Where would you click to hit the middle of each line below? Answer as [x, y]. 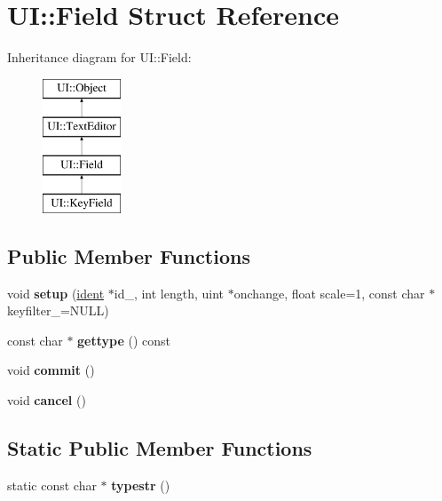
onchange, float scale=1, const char [329, 293]
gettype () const [124, 340]
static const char [52, 485]
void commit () [51, 370]
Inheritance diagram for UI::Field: [99, 57]
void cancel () [47, 400]
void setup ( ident [56, 293]
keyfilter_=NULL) [58, 310]
